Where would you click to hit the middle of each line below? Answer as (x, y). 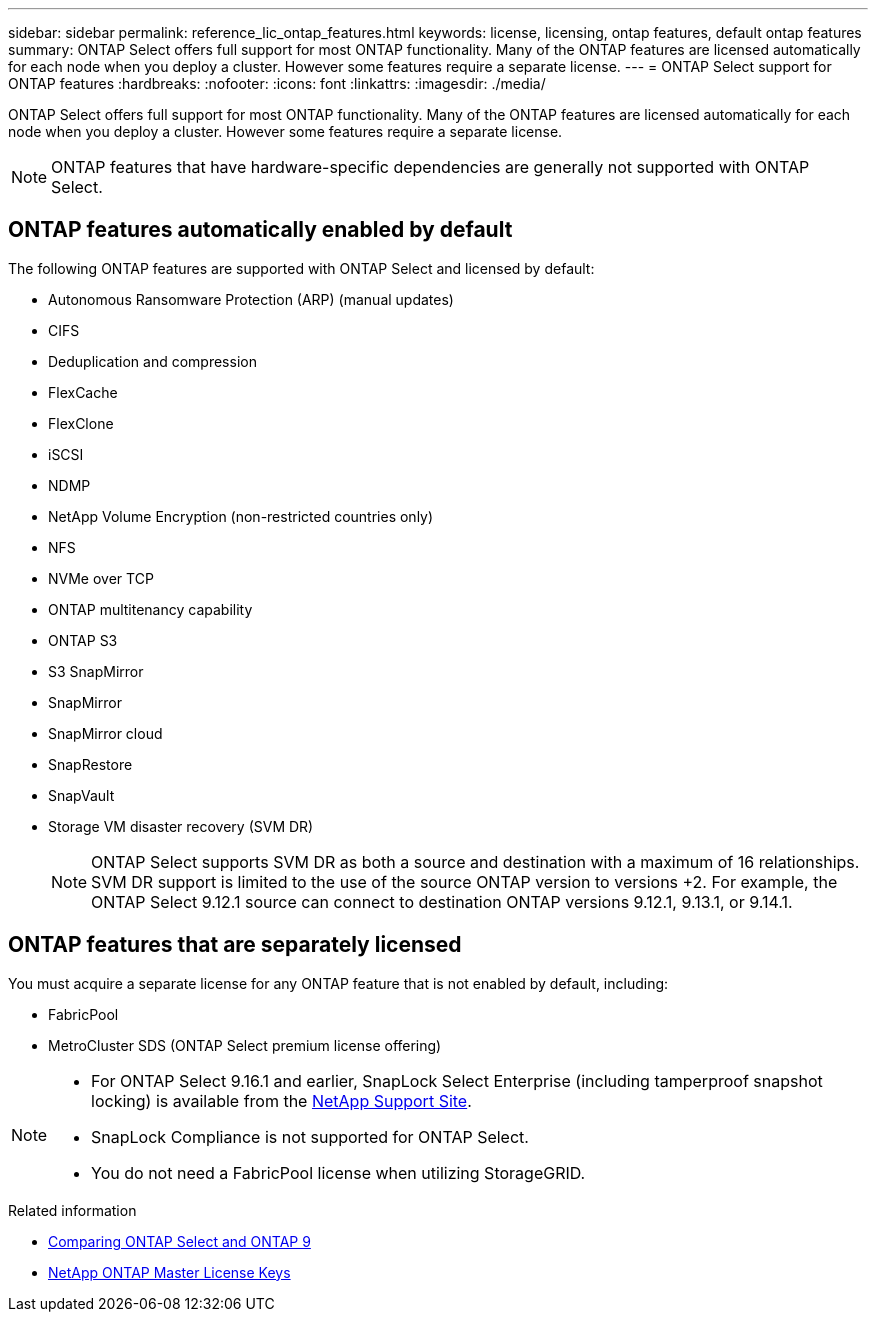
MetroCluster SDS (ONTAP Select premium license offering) (245, 1045)
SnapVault (81, 795)
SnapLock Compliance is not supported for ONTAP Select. (310, 1136)
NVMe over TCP (101, 578)
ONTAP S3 (83, 640)
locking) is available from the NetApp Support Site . (281, 1100)
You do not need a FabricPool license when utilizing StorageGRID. (338, 1172)
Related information (72, 1210)
